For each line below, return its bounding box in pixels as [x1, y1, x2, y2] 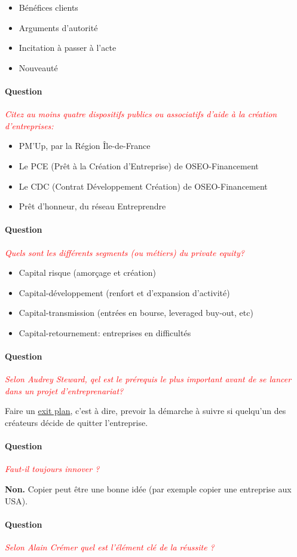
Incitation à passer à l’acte [19, 41, 117, 54]
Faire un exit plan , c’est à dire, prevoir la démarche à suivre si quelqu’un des [5, 404, 286, 417]
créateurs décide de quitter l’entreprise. [5, 416, 148, 429]
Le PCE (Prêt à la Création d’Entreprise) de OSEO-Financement [19, 159, 259, 172]
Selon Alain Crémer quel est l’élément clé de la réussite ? [5, 541, 215, 553]
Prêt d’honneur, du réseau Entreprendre [19, 200, 166, 212]
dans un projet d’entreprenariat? [5, 384, 124, 397]
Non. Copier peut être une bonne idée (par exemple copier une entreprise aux [5, 483, 292, 495]
